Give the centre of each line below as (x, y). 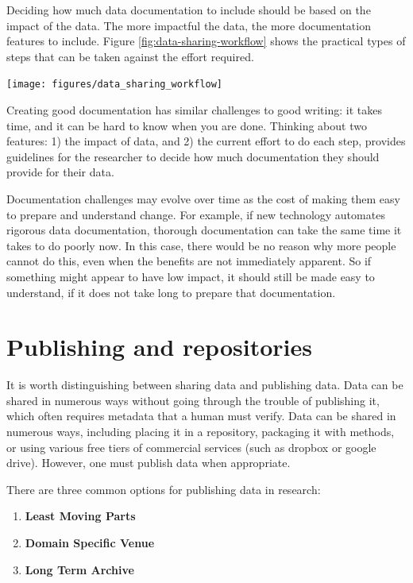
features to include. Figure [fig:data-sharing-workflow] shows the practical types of (206, 41)
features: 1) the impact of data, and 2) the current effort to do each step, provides (206, 141)
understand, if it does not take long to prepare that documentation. (171, 292)
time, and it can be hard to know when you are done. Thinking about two (187, 125)
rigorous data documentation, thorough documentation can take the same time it (204, 230)
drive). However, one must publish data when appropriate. (149, 463)
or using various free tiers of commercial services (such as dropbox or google (191, 447)
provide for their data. (60, 172)
